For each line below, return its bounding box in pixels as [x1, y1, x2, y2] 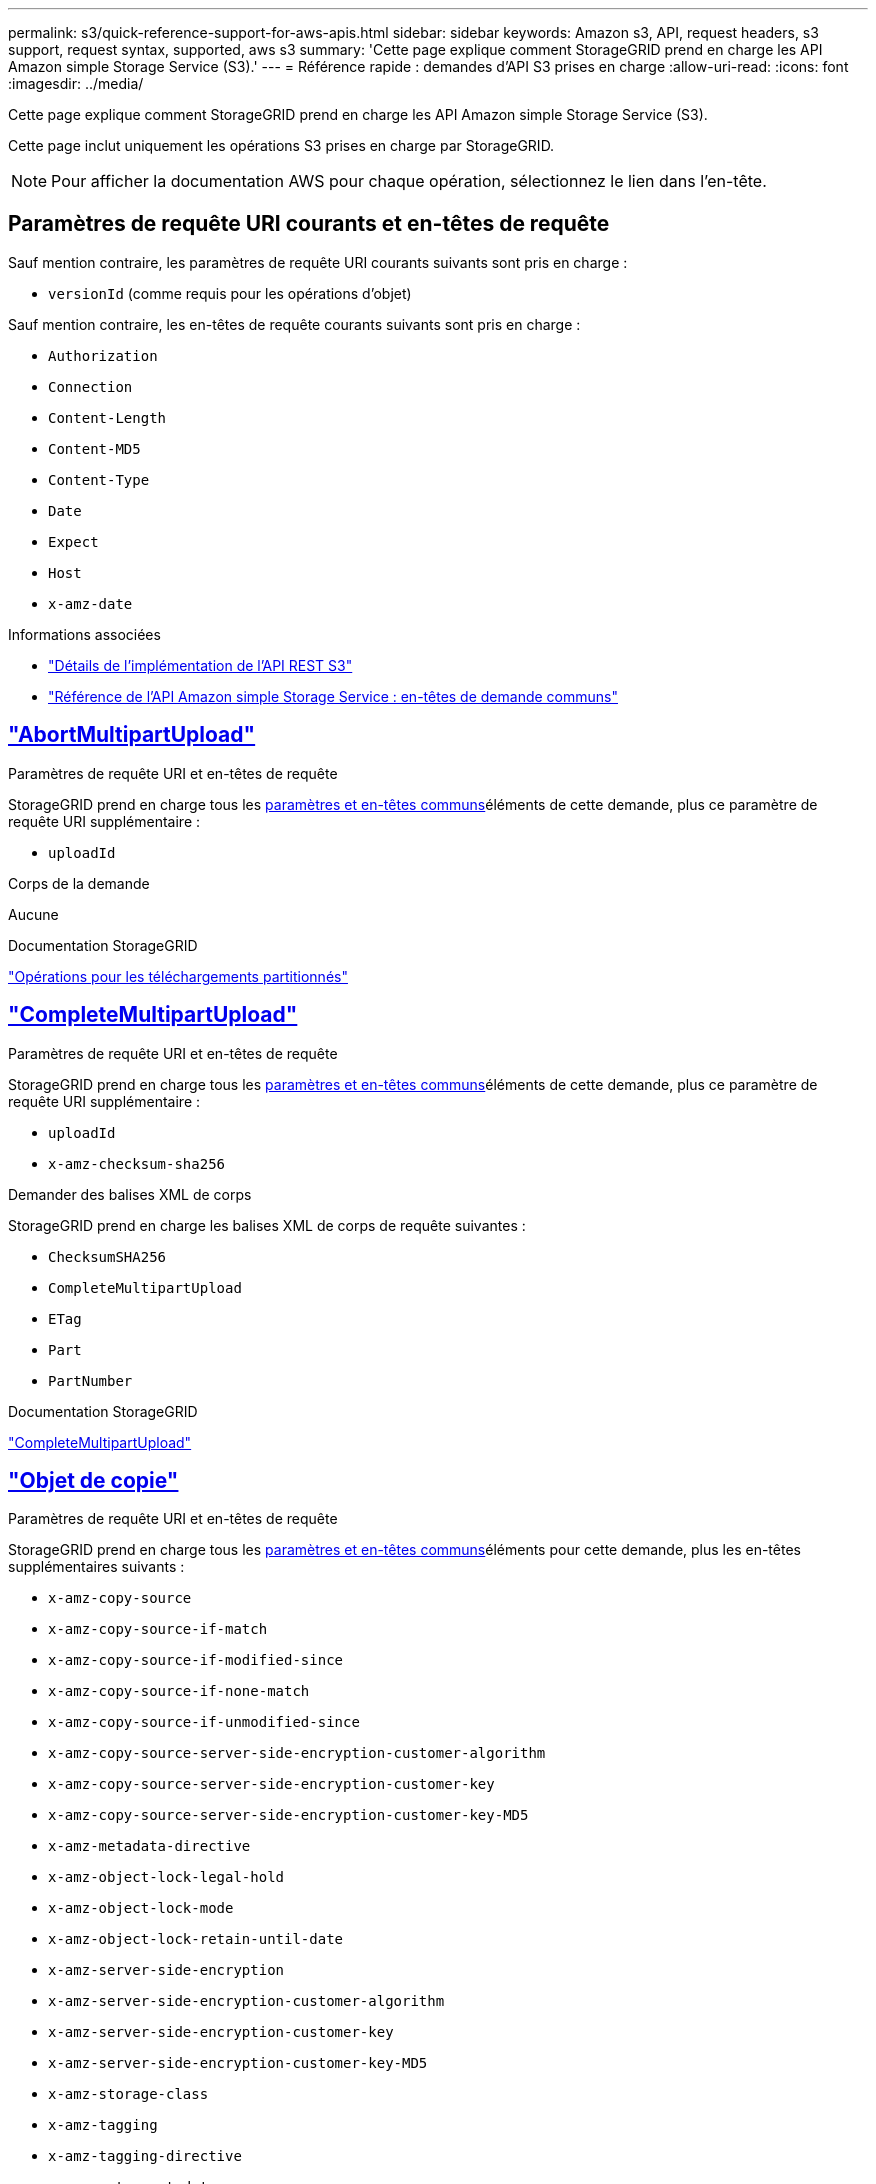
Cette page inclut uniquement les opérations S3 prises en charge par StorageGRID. [8, 137, 555, 154]
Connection [48, 378, 133, 395]
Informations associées [8, 625, 161, 643]
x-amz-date [48, 595, 133, 612]
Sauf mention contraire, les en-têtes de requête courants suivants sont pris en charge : [8, 315, 581, 333]
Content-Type [48, 471, 150, 488]
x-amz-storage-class [48, 2086, 209, 2103]
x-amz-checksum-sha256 [48, 1155, 226, 1172]
